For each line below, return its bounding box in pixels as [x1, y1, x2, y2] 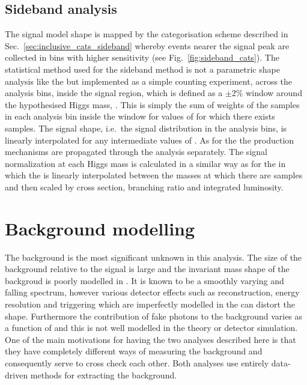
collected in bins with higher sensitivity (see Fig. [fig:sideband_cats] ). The [5, 51, 279, 64]
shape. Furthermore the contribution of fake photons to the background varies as [5, 309, 303, 322]
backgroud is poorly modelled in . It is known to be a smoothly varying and [5, 274, 284, 286]
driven [5, 368, 28, 381]
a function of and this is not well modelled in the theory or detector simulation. [5, 321, 298, 334]
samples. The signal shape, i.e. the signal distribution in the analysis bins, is [5, 121, 287, 134]
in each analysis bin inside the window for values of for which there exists [5, 110, 275, 123]
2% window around [231, 86, 302, 99]
